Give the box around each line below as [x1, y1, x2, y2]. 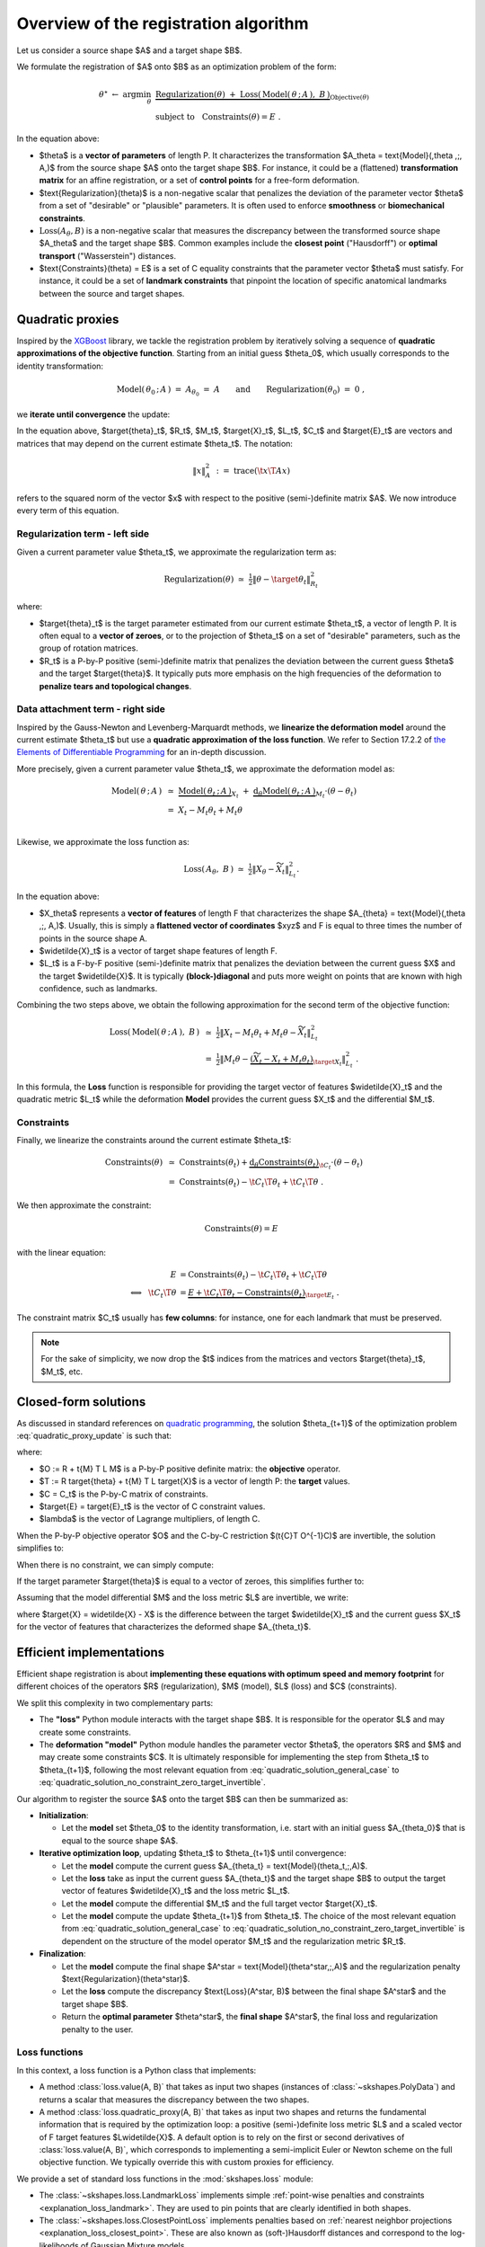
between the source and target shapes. [39, 288, 185, 298]
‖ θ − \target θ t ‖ [251, 573, 312, 586]
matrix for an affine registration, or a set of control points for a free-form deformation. [39, 175, 360, 186]
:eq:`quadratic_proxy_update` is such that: [16, 1430, 172, 1442]
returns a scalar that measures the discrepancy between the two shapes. [39, 2094, 310, 2105]
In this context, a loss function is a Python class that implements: [16, 2065, 257, 2075]
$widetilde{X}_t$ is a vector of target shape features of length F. [39, 945, 278, 956]
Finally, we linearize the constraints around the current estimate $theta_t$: [16, 1135, 292, 1146]
